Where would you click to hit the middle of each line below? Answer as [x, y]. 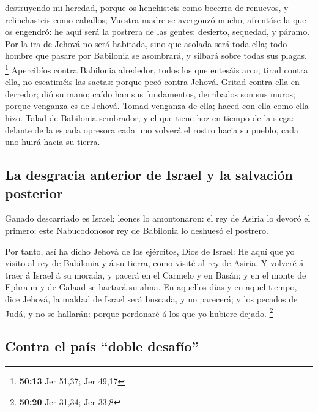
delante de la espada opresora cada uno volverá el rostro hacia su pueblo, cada [152, 129]
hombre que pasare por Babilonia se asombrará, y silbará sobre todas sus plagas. [156, 55]
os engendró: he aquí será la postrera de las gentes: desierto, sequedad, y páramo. [157, 32]
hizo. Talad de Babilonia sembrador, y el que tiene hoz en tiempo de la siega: [150, 118]
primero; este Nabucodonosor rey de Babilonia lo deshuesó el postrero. [137, 230]
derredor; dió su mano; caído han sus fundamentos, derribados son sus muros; [150, 93]
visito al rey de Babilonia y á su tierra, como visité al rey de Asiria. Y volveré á [154, 263]
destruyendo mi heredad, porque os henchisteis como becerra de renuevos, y [147, 7]
